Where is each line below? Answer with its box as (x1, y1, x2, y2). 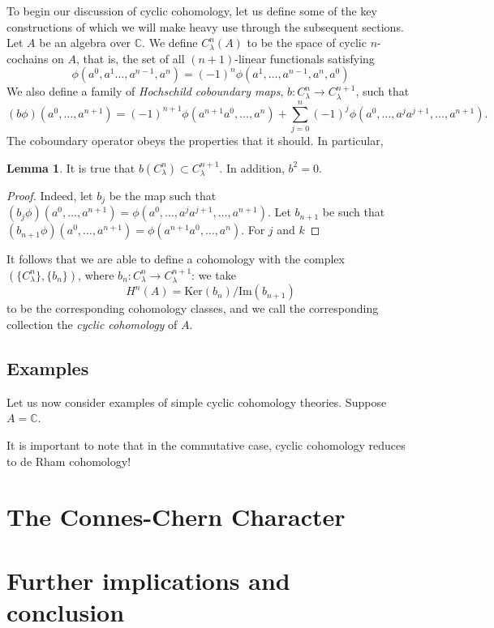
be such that (322, 203, 385, 220)
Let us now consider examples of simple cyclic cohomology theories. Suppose (6, 393, 387, 410)
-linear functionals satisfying (234, 49, 375, 66)
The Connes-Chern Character (6, 500, 346, 533)
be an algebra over (39, 34, 131, 51)
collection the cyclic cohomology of (6, 316, 178, 332)
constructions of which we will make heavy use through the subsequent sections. (6, 18, 404, 35)
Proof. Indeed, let (6, 186, 93, 203)
